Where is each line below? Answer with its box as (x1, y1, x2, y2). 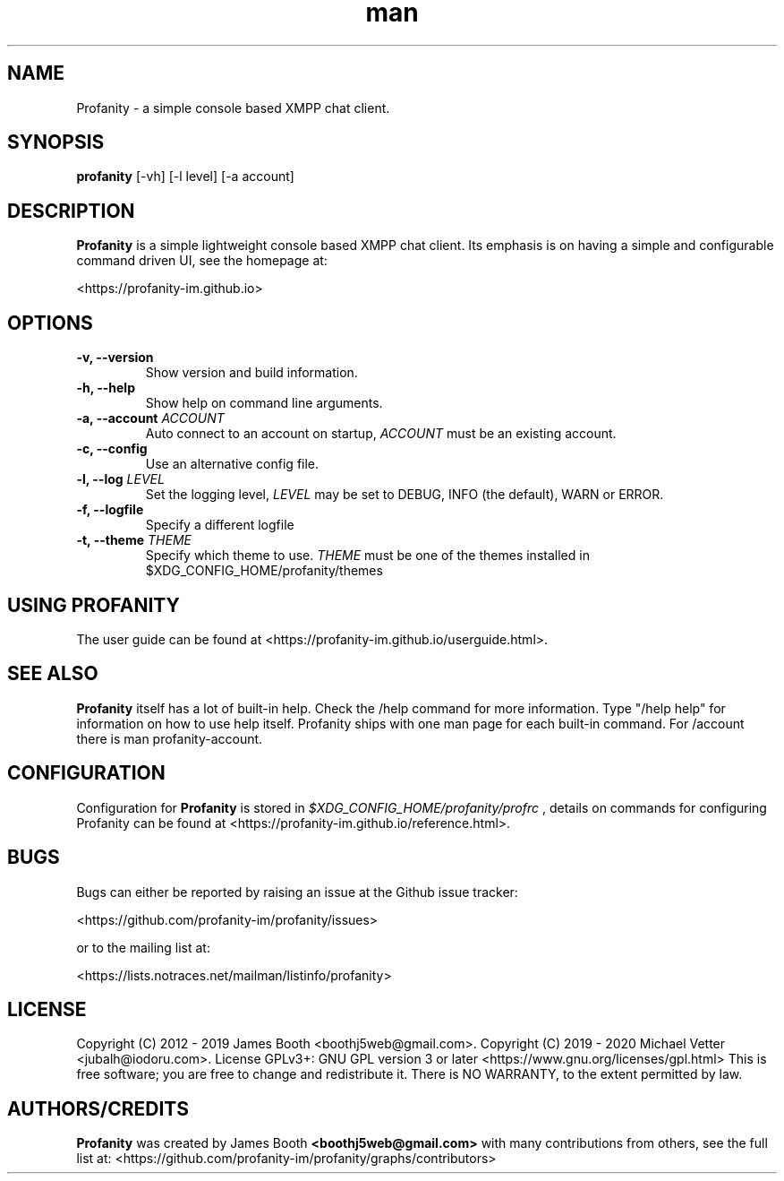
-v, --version (76, 349, 154, 366)
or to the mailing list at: (76, 939, 210, 955)
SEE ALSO (7, 662, 98, 685)
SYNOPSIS (7, 131, 105, 154)
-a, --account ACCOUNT (76, 410, 225, 427)
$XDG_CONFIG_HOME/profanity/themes (145, 563, 383, 579)
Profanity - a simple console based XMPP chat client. (76, 99, 390, 116)
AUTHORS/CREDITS (7, 1097, 190, 1120)
